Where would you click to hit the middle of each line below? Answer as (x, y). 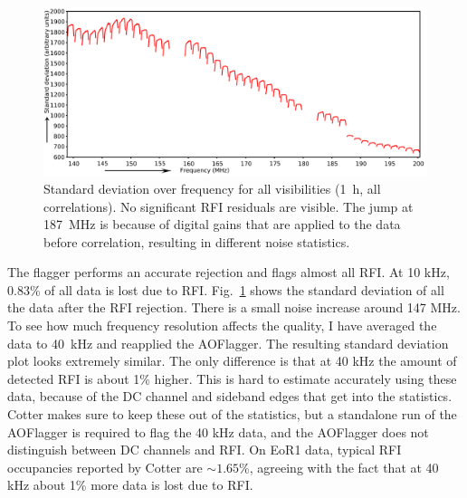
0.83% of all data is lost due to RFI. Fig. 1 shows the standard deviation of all (226, 289)
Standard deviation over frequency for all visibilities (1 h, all (212, 188)
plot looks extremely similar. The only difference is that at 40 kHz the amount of (232, 361)
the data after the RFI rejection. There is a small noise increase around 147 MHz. (234, 307)
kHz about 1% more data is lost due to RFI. (130, 485)
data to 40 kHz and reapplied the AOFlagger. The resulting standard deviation (228, 343)
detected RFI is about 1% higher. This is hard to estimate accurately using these (232, 378)
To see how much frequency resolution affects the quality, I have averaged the (222, 326)
